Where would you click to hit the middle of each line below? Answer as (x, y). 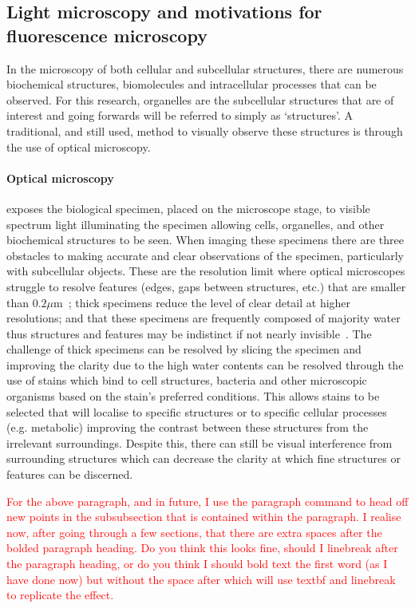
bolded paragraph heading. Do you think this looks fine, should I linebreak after (202, 548)
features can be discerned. (70, 474)
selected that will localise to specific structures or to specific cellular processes (197, 411)
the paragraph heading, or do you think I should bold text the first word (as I (197, 564)
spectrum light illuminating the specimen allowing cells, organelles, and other (196, 224)
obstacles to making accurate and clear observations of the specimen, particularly (205, 255)
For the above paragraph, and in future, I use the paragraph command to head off (207, 501)
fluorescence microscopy (107, 35)
